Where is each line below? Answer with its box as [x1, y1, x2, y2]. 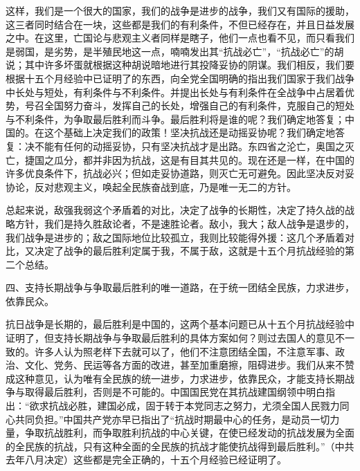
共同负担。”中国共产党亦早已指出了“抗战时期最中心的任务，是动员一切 [15, 412, 330, 426]
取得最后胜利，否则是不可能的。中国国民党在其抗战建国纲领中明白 [24, 385, 325, 399]
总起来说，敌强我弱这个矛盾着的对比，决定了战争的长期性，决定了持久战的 [6, 203, 345, 217]
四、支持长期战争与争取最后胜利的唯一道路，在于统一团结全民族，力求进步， [6, 280, 354, 295]
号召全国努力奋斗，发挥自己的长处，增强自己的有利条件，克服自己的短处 [24, 98, 354, 113]
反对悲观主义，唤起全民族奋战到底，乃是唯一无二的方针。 [34, 179, 296, 194]
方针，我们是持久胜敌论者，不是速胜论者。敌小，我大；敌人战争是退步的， [15, 216, 354, 230]
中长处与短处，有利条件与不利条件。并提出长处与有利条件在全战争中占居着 [6, 84, 345, 99]
